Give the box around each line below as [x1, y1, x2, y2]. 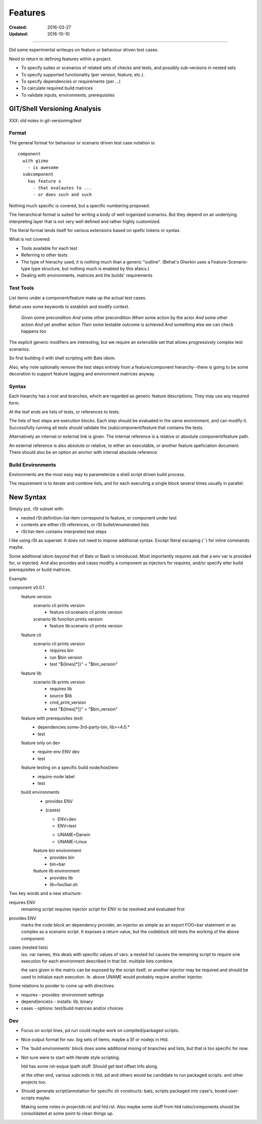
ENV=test [57, 822, 77, 829]
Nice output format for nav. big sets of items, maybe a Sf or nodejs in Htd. [21, 1036, 169, 1042]
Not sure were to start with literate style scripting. [21, 1054, 120, 1060]
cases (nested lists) [9, 945, 49, 950]
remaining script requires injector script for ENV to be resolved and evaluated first [21, 906, 185, 912]
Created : [9, 24, 28, 30]
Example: [9, 575, 28, 581]
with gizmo [22, 158, 49, 163]
